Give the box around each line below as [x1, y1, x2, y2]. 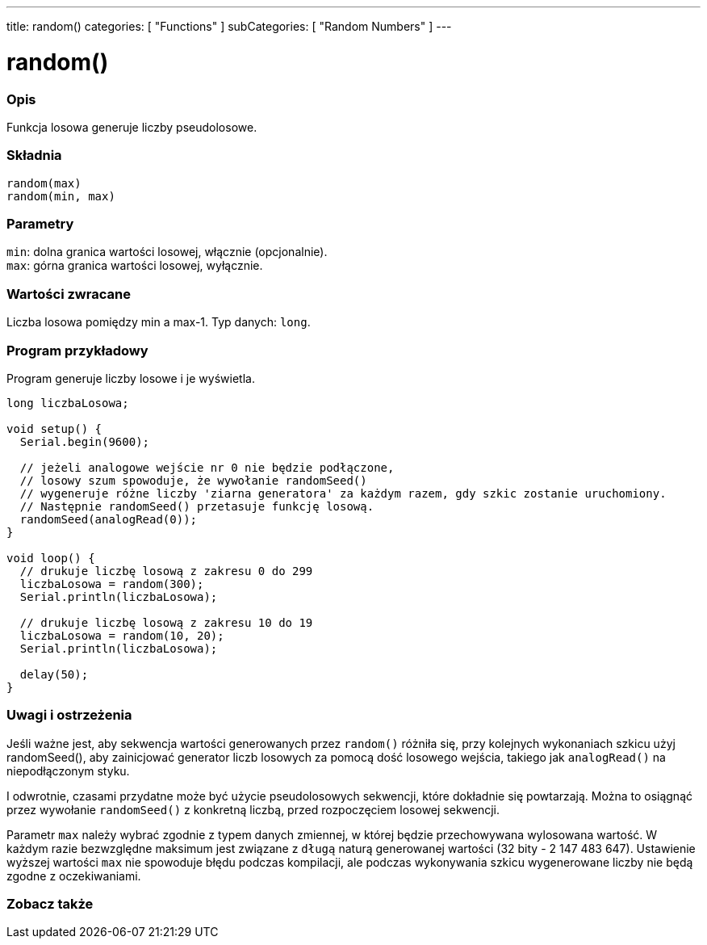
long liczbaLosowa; [6, 396, 129, 409]
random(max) [6, 176, 82, 190]
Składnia [6, 147, 62, 164]
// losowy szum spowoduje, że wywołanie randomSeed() [19, 473, 367, 487]
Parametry [6, 216, 74, 232]
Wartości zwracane [6, 285, 131, 302]
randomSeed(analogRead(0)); [19, 512, 198, 526]
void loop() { [6, 551, 95, 565]
